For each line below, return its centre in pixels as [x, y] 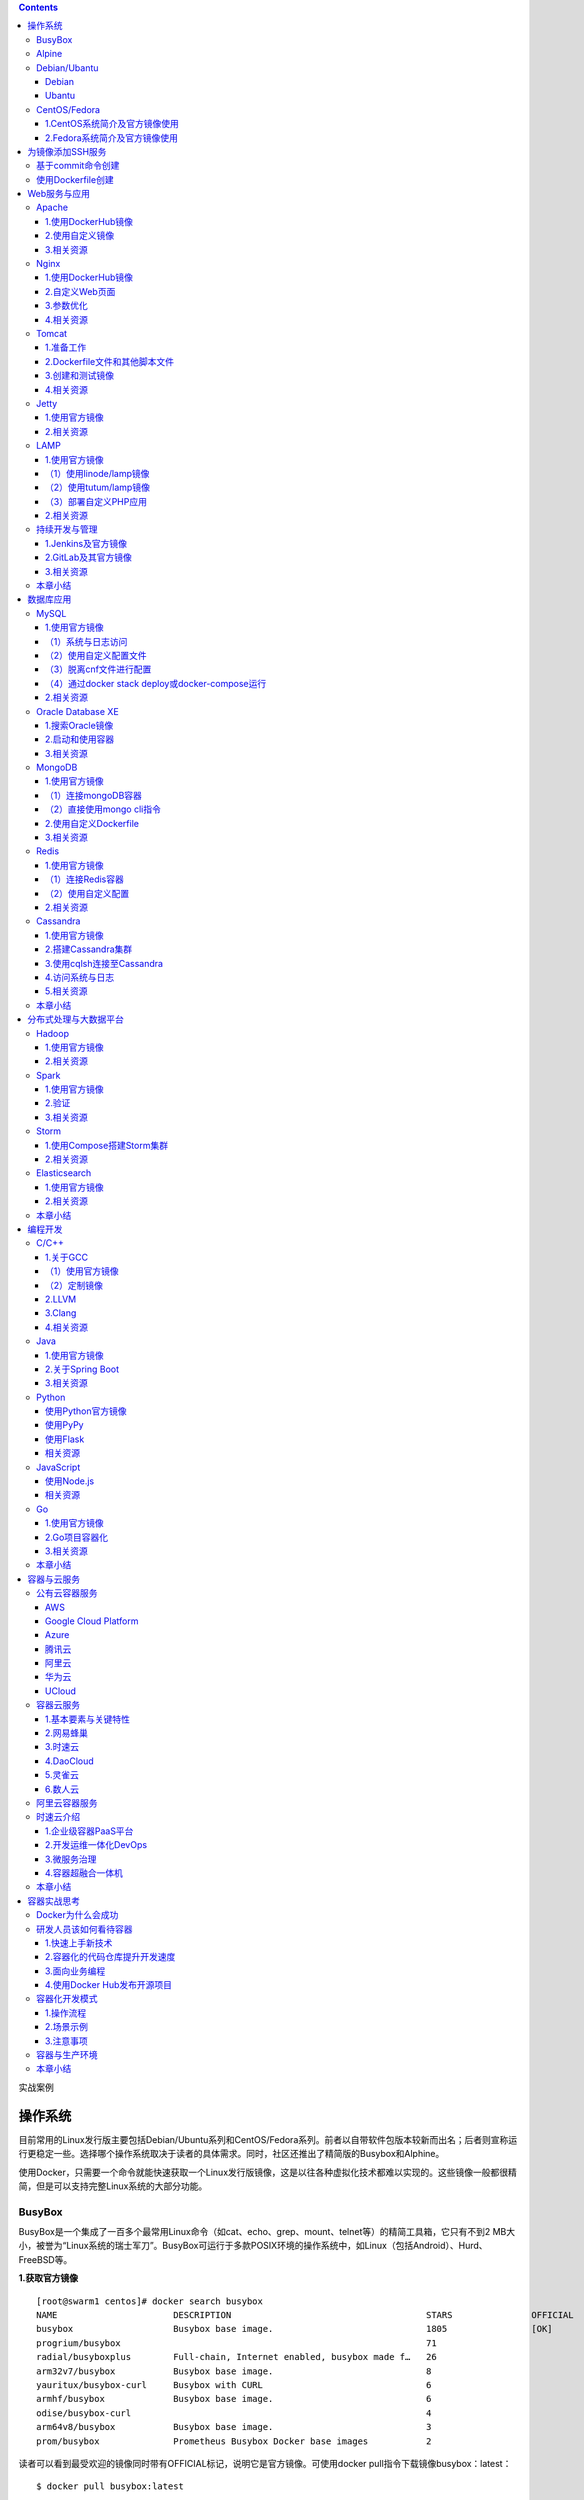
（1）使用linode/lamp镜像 [97, 473]
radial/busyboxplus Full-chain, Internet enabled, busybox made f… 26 [236, 2357]
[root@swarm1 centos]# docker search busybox [150, 2301]
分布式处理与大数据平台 [75, 1019]
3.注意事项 [67, 2041]
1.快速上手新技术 [79, 1942]
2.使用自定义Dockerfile [92, 823]
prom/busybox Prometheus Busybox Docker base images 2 [234, 2441]
